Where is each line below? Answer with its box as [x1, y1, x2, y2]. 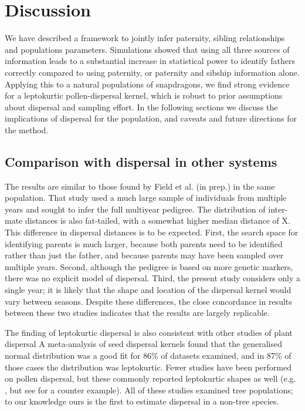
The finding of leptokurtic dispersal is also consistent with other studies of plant [5, 326, 293, 338]
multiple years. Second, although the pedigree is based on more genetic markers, [5, 260, 293, 272]
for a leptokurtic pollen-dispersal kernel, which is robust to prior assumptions [5, 89, 283, 102]
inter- [268, 203, 288, 215]
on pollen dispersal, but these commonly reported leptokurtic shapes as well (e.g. [5, 372, 296, 385]
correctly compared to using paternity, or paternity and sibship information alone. [5, 66, 300, 78]
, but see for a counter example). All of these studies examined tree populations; [5, 383, 293, 396]
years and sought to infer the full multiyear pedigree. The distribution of [5, 203, 266, 215]
